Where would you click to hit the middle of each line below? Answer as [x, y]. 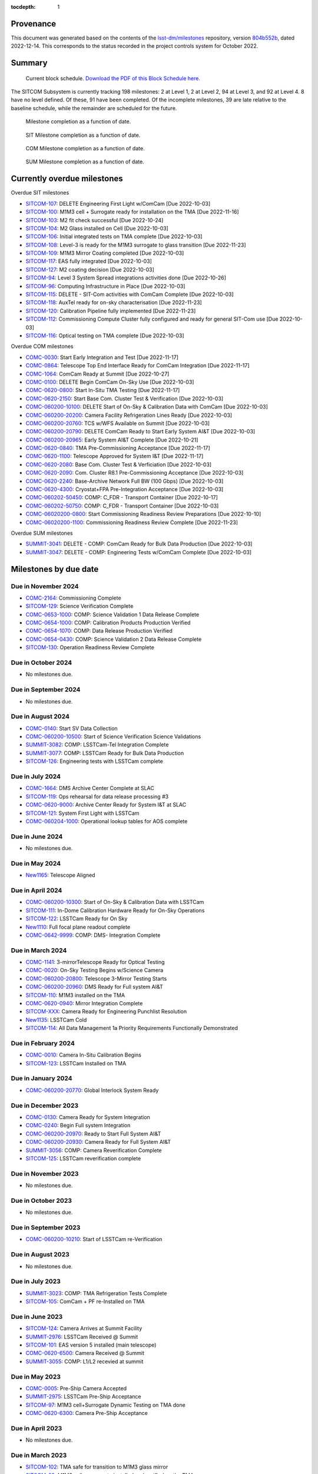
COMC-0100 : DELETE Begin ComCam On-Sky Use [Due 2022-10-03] [110, 382]
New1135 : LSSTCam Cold [56, 1019]
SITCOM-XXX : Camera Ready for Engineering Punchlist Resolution [106, 1012]
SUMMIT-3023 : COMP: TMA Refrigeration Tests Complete [96, 1293]
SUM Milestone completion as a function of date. [85, 162]
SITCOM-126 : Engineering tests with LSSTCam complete [94, 761]
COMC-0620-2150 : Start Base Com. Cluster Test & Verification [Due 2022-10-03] [125, 399]
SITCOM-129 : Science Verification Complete [79, 606]
